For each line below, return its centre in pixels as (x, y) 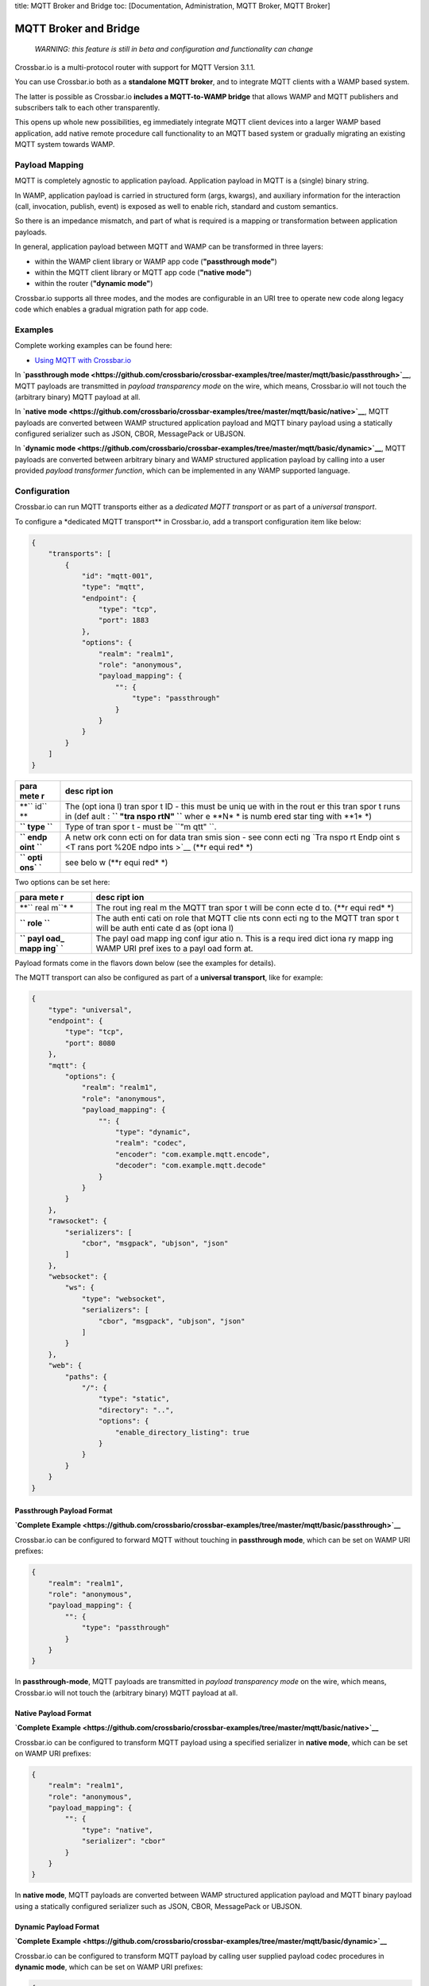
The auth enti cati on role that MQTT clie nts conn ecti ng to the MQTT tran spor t (247, 918)
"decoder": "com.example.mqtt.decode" (191, 1165)
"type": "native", (118, 1830)
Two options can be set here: (62, 882)
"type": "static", (134, 1399)
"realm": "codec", (151, 1143)
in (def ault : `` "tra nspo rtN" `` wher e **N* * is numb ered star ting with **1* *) (218, 816)
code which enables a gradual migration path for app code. (112, 309)
